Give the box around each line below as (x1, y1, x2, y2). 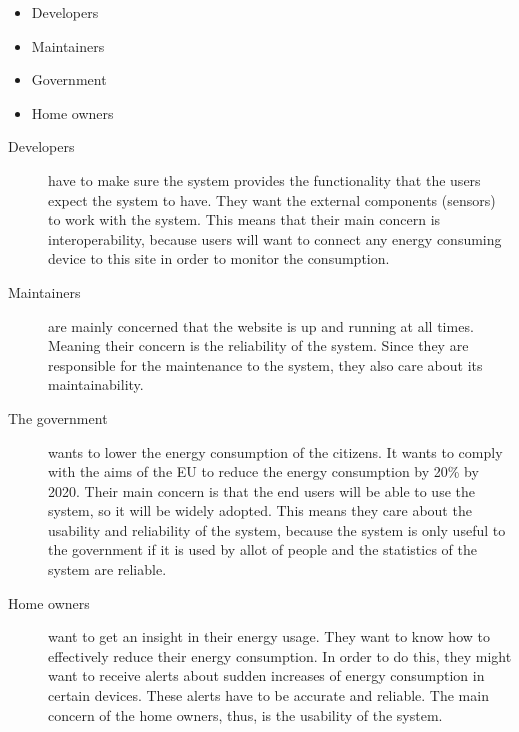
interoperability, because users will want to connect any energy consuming (48, 228, 502, 249)
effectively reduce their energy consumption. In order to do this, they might (48, 645, 512, 666)
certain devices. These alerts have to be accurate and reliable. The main (48, 685, 489, 706)
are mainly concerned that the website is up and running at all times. (48, 315, 474, 336)
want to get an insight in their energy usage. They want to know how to (48, 626, 490, 647)
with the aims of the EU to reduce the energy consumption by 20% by (48, 461, 479, 482)
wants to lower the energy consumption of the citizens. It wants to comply (48, 441, 503, 462)
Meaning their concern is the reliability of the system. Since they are (48, 335, 469, 356)
